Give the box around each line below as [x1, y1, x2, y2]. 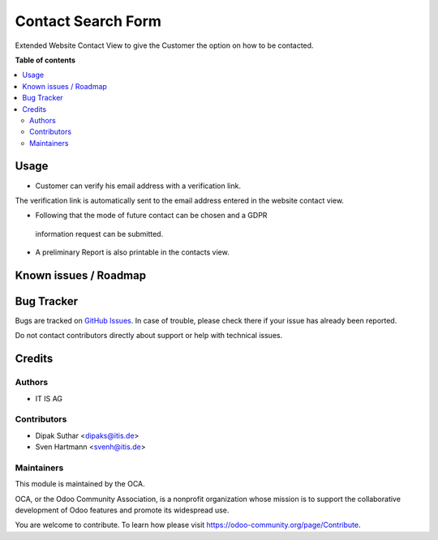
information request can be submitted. [35, 229, 164, 238]
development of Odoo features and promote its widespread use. [15, 505, 230, 515]
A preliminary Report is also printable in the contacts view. [35, 247, 230, 257]
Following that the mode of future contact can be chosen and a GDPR [35, 211, 268, 221]
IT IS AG [35, 393, 63, 403]
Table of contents [15, 55, 76, 65]
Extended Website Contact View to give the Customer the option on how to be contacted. [15, 41, 314, 50]
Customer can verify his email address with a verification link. [35, 181, 241, 191]
